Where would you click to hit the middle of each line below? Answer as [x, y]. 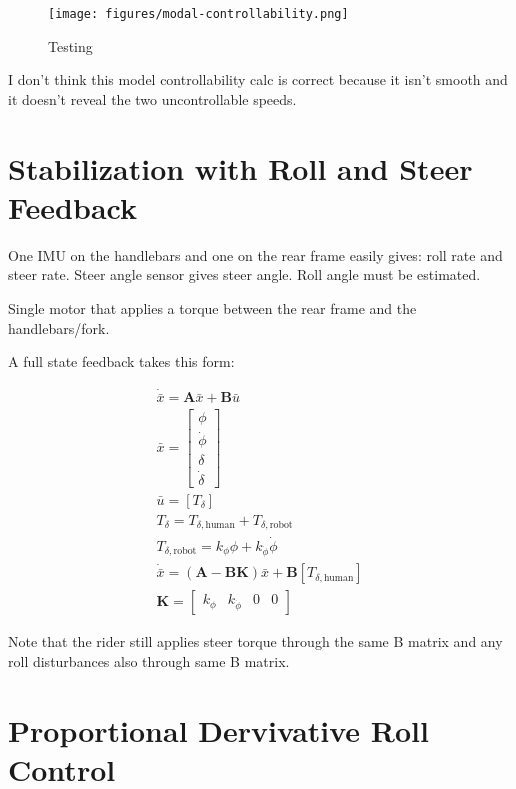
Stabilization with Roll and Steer [240, 167]
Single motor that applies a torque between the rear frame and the [212, 307]
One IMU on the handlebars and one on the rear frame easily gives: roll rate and [255, 254]
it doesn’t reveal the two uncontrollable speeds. [152, 98]
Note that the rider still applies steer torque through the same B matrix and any [255, 641]
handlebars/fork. [59, 327]
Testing [70, 45]
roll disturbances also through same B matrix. [149, 660]
